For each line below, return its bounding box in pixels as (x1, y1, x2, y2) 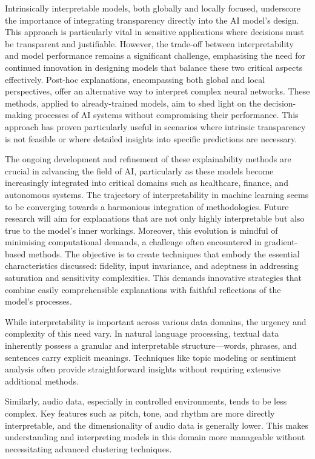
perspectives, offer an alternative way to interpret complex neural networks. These (5, 85, 310, 97)
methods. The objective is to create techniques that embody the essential (28, 247, 300, 260)
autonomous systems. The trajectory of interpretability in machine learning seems (5, 188, 309, 200)
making (5, 108, 32, 121)
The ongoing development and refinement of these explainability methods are (5, 153, 291, 165)
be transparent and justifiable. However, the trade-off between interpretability (5, 37, 294, 50)
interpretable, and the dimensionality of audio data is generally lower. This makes (5, 418, 308, 431)
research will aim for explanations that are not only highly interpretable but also (5, 212, 305, 225)
